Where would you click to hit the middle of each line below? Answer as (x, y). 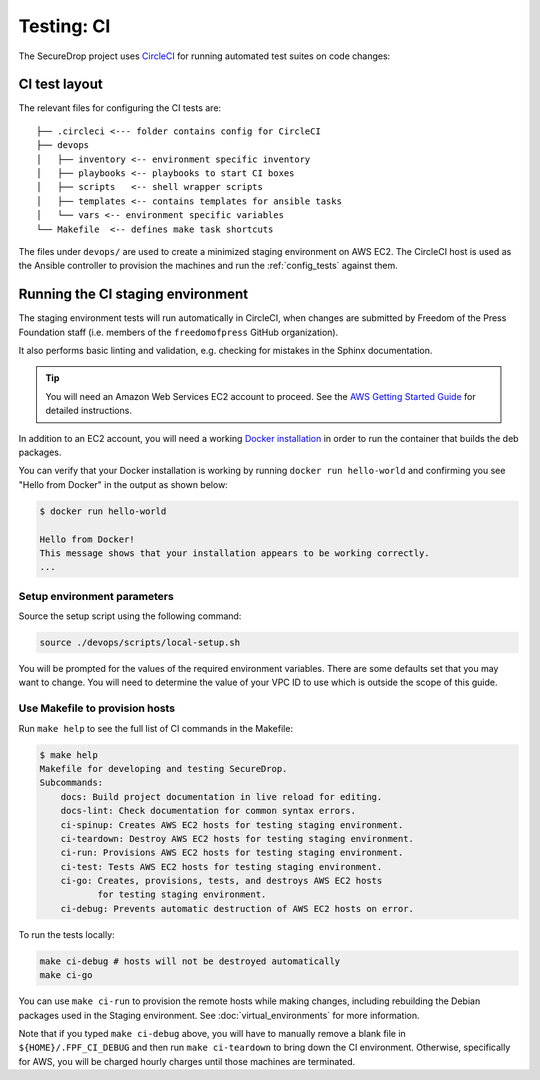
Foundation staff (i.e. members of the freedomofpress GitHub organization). (178, 332)
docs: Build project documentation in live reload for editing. (221, 796)
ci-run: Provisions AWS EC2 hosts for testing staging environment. (232, 853)
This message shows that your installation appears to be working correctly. (234, 553)
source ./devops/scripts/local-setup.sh (139, 643)
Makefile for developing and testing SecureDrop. (163, 768)
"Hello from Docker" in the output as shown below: (123, 484)
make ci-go (66, 975)
